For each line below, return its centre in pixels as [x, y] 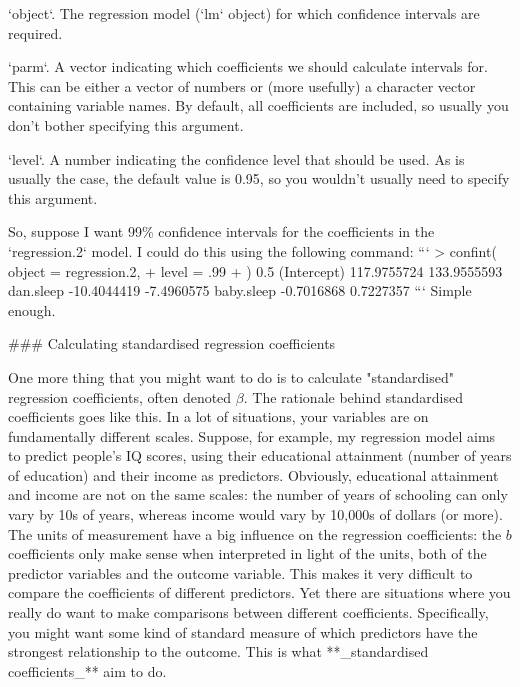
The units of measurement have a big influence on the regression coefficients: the [255, 533]
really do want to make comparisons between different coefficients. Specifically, [248, 612]
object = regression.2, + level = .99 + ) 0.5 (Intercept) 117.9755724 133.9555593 [255, 270]
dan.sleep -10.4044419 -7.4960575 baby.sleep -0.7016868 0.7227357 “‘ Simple [240, 290]
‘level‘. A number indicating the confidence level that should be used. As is [236, 158]
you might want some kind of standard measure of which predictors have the [243, 631]
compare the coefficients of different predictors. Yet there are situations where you [259, 592]
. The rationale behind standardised [353, 396]
